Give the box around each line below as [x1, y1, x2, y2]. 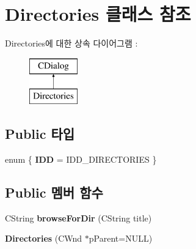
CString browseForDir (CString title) [5, 211, 152, 224]
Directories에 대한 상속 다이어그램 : [5, 37, 138, 50]
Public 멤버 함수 [5, 183, 103, 202]
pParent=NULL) [89, 232, 153, 245]
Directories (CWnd [5, 232, 82, 245]
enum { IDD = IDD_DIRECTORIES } [5, 153, 157, 166]
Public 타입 [5, 124, 75, 143]
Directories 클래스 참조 [5, 1, 191, 26]
